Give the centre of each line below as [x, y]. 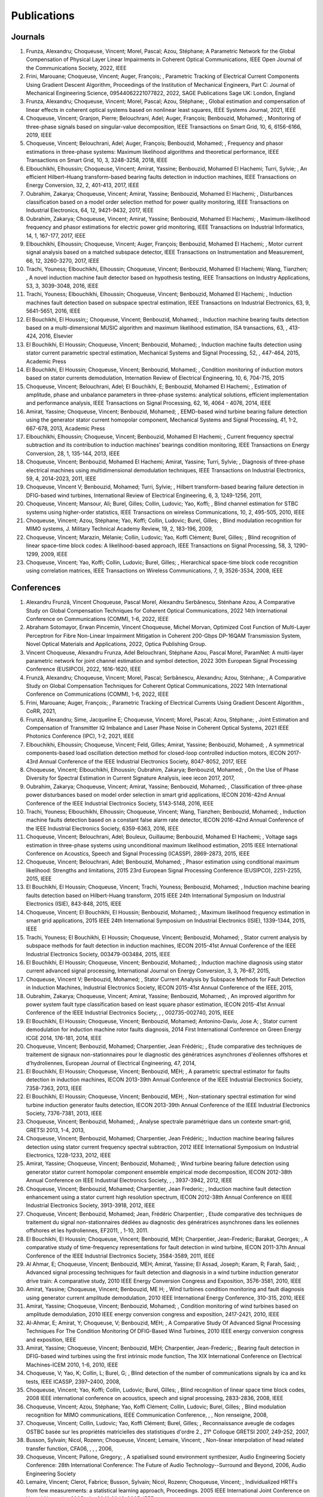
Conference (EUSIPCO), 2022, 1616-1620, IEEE [84, 669]
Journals [28, 37]
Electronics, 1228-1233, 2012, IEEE [68, 1155]
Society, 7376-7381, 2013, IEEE [64, 1113]
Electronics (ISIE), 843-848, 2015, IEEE [74, 904]
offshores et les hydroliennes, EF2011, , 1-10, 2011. [87, 1231]
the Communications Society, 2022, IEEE [76, 68]
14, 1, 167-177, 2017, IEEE [56, 235]
